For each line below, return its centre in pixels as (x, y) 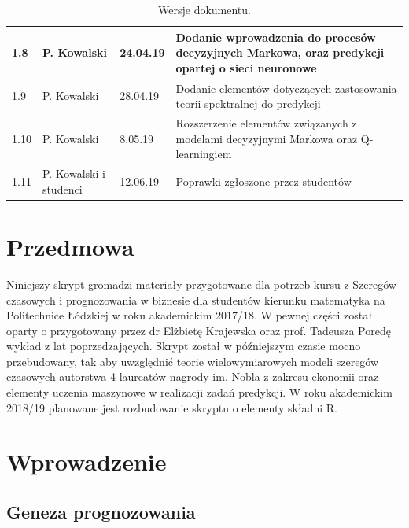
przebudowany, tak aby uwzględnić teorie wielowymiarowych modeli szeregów (193, 361)
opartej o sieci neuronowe (246, 67)
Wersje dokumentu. (204, 9)
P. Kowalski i (74, 174)
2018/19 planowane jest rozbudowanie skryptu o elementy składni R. (172, 407)
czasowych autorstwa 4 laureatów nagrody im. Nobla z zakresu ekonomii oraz (193, 377)
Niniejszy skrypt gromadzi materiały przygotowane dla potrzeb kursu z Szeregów (201, 284)
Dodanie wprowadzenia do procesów (276, 37)
